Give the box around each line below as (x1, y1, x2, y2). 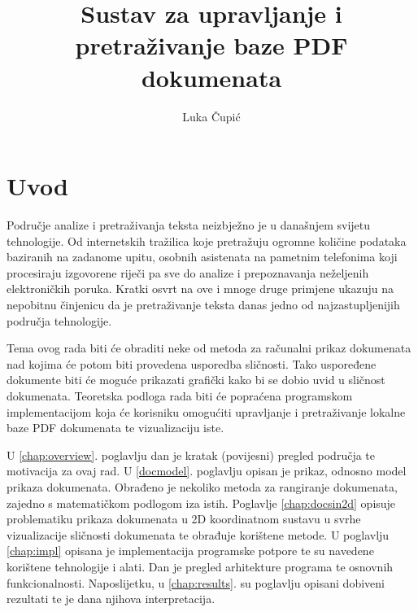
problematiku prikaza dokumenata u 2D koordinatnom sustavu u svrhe (7, 510, 361, 527)
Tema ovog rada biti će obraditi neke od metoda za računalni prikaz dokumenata (7, 339, 411, 356)
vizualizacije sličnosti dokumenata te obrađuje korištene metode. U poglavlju (7, 526, 390, 543)
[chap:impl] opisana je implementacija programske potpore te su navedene (7, 542, 374, 559)
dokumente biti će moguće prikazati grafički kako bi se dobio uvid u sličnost (7, 371, 385, 388)
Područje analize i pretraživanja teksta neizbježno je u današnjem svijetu (7, 216, 371, 234)
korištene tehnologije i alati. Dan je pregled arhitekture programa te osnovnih (7, 557, 394, 575)
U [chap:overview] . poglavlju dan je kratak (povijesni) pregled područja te (7, 446, 375, 463)
